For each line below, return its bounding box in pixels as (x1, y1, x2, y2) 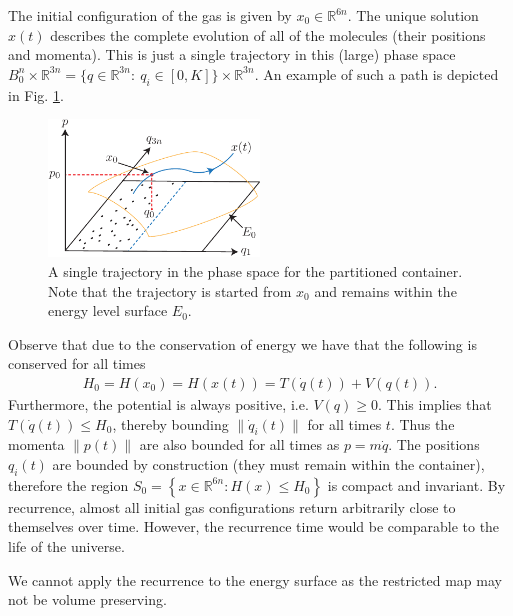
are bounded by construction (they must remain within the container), (52, 454, 485, 475)
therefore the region (8, 474, 129, 495)
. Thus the (390, 413, 455, 434)
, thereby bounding (112, 413, 229, 434)
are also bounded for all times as (139, 434, 340, 455)
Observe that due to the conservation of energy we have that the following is (8, 333, 477, 354)
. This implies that (377, 394, 492, 415)
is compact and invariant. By (327, 474, 506, 495)
